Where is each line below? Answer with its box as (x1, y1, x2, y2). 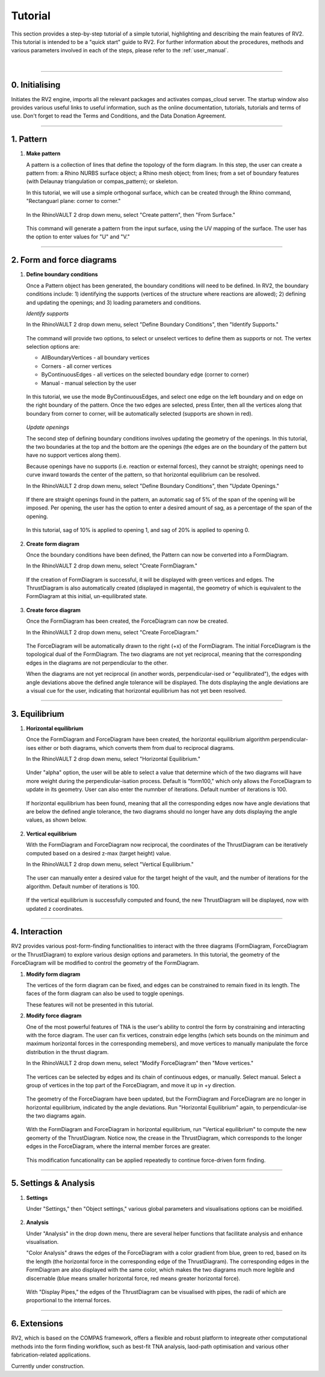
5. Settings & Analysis (11, 1178, 95, 1188)
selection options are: (26, 343, 80, 351)
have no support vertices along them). (26, 452, 122, 459)
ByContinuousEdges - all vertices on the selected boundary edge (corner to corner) (41, 371, 249, 378)
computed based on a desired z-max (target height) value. (26, 849, 172, 857)
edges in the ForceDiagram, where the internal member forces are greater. (26, 1143, 211, 1150)
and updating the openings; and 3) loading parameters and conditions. (26, 299, 202, 306)
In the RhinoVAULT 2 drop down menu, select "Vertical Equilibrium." (26, 860, 194, 867)
